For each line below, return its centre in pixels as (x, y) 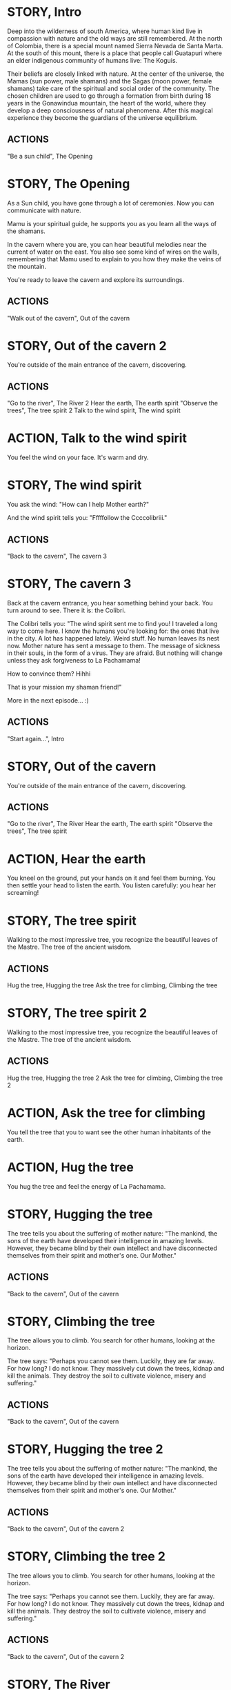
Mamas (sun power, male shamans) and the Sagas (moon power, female (110, 81)
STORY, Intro (44, 12)
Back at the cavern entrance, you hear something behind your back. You (110, 603)
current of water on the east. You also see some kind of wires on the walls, (113, 252)
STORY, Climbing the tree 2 (86, 1557)
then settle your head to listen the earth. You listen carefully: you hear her (111, 885)
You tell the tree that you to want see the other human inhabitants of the (109, 1132)
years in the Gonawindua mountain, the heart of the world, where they (107, 103)
